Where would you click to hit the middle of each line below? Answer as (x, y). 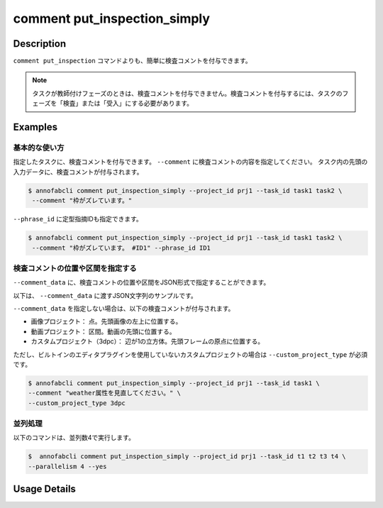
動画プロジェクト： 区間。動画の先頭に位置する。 (103, 331)
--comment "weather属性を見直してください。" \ (104, 393)
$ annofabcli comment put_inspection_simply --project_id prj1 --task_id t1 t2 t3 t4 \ (187, 457)
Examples (35, 127)
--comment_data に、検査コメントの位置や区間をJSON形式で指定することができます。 (141, 282)
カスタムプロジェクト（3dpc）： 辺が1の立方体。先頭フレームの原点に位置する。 (148, 341)
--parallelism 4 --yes (67, 466)
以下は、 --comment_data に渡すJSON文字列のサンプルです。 (105, 295)
